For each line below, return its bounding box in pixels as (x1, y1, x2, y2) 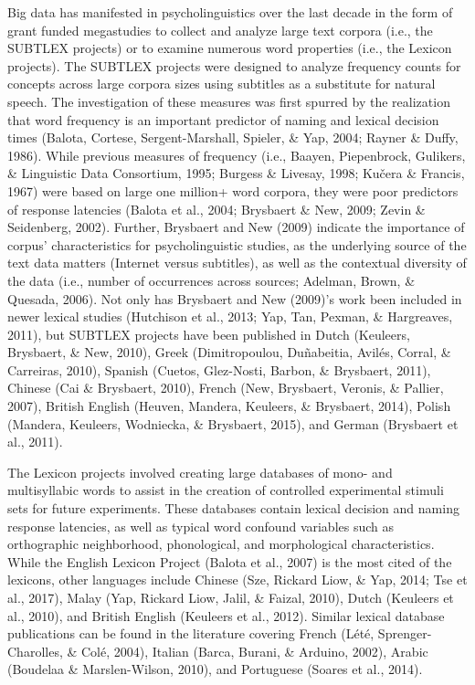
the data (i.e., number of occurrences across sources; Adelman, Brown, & (7, 270, 416, 290)
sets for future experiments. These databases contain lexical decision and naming (7, 499, 459, 518)
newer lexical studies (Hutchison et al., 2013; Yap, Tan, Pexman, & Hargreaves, (7, 307, 453, 326)
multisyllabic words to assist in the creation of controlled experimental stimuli (7, 480, 444, 500)
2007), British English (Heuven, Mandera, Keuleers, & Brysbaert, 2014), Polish (7, 396, 451, 416)
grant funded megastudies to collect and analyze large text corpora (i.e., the (7, 20, 433, 39)
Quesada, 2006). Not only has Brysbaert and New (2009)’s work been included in (7, 289, 462, 308)
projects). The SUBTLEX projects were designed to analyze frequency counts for (7, 56, 461, 75)
